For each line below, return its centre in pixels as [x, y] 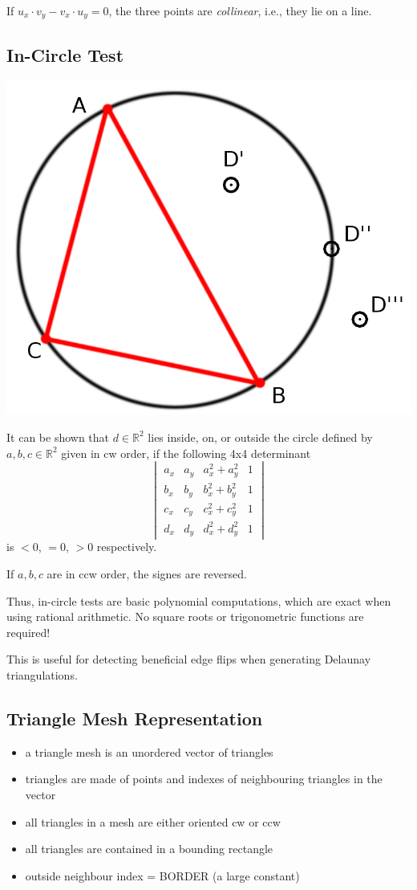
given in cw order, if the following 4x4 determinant [186, 453]
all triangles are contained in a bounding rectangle [149, 849]
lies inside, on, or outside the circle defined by [260, 437]
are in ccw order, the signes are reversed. [147, 574]
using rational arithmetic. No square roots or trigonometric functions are [185, 616]
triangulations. [42, 674]
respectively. [127, 547]
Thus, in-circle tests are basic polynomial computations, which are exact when [199, 600]
